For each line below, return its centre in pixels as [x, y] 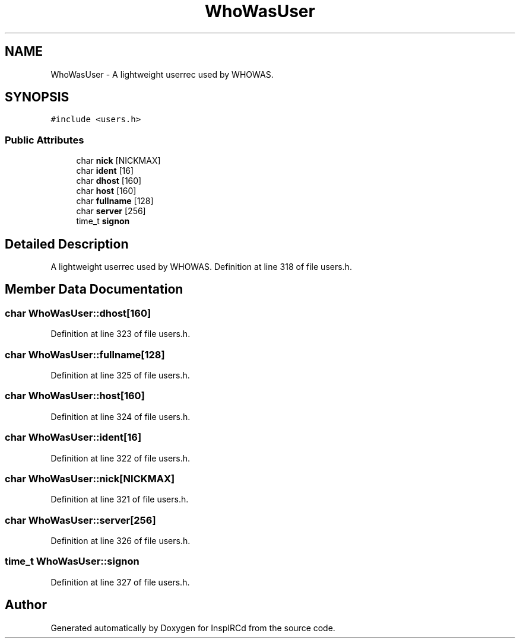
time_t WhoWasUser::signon [72, 561]
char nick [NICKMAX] [118, 161]
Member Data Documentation [94, 289]
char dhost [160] [109, 181]
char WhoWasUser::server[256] [80, 520]
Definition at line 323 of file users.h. [121, 334]
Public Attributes [45, 140]
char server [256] [111, 211]
